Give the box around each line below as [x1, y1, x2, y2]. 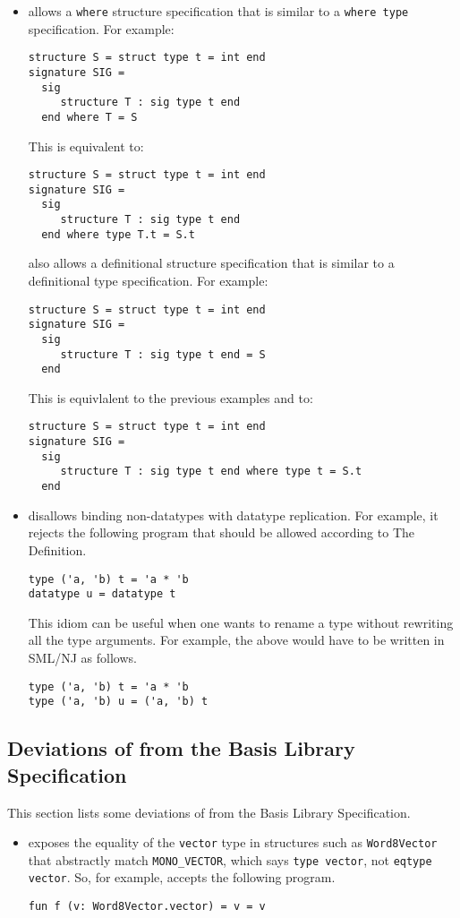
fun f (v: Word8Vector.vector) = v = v [28, 900, 266, 914]
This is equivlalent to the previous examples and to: [28, 388, 313, 407]
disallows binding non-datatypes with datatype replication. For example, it [28, 505, 439, 524]
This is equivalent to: [28, 136, 144, 155]
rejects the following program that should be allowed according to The [28, 523, 414, 542]
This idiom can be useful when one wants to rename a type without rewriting [28, 613, 454, 631]
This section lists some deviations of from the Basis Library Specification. [7, 802, 411, 821]
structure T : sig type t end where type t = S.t [60, 465, 362, 478]
